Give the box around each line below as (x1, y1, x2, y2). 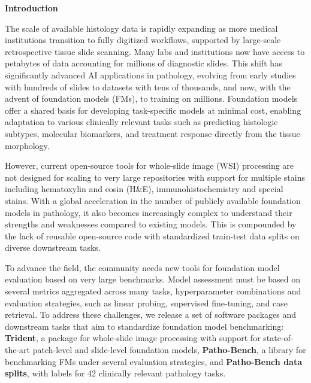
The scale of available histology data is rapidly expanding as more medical (5, 22, 278, 34)
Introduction (5, 2, 58, 14)
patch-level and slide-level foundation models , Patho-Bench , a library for (32, 344, 306, 356)
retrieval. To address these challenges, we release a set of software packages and (5, 308, 297, 321)
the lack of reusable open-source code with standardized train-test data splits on (5, 229, 300, 242)
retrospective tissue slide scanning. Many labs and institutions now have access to (5, 45, 305, 57)
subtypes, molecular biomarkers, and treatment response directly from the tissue (5, 127, 300, 139)
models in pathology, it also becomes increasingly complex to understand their (5, 206, 292, 218)
